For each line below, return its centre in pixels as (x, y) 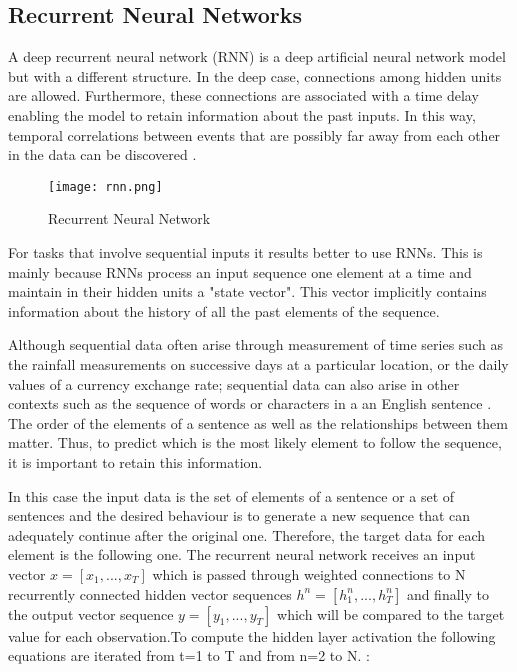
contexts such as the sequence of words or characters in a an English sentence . (250, 403)
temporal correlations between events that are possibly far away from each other (254, 134)
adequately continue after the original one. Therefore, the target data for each (247, 534)
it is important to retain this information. (135, 461)
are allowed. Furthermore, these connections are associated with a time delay (243, 95)
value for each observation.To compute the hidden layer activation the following (252, 635)
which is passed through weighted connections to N (309, 573)
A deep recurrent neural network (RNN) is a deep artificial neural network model (257, 56)
